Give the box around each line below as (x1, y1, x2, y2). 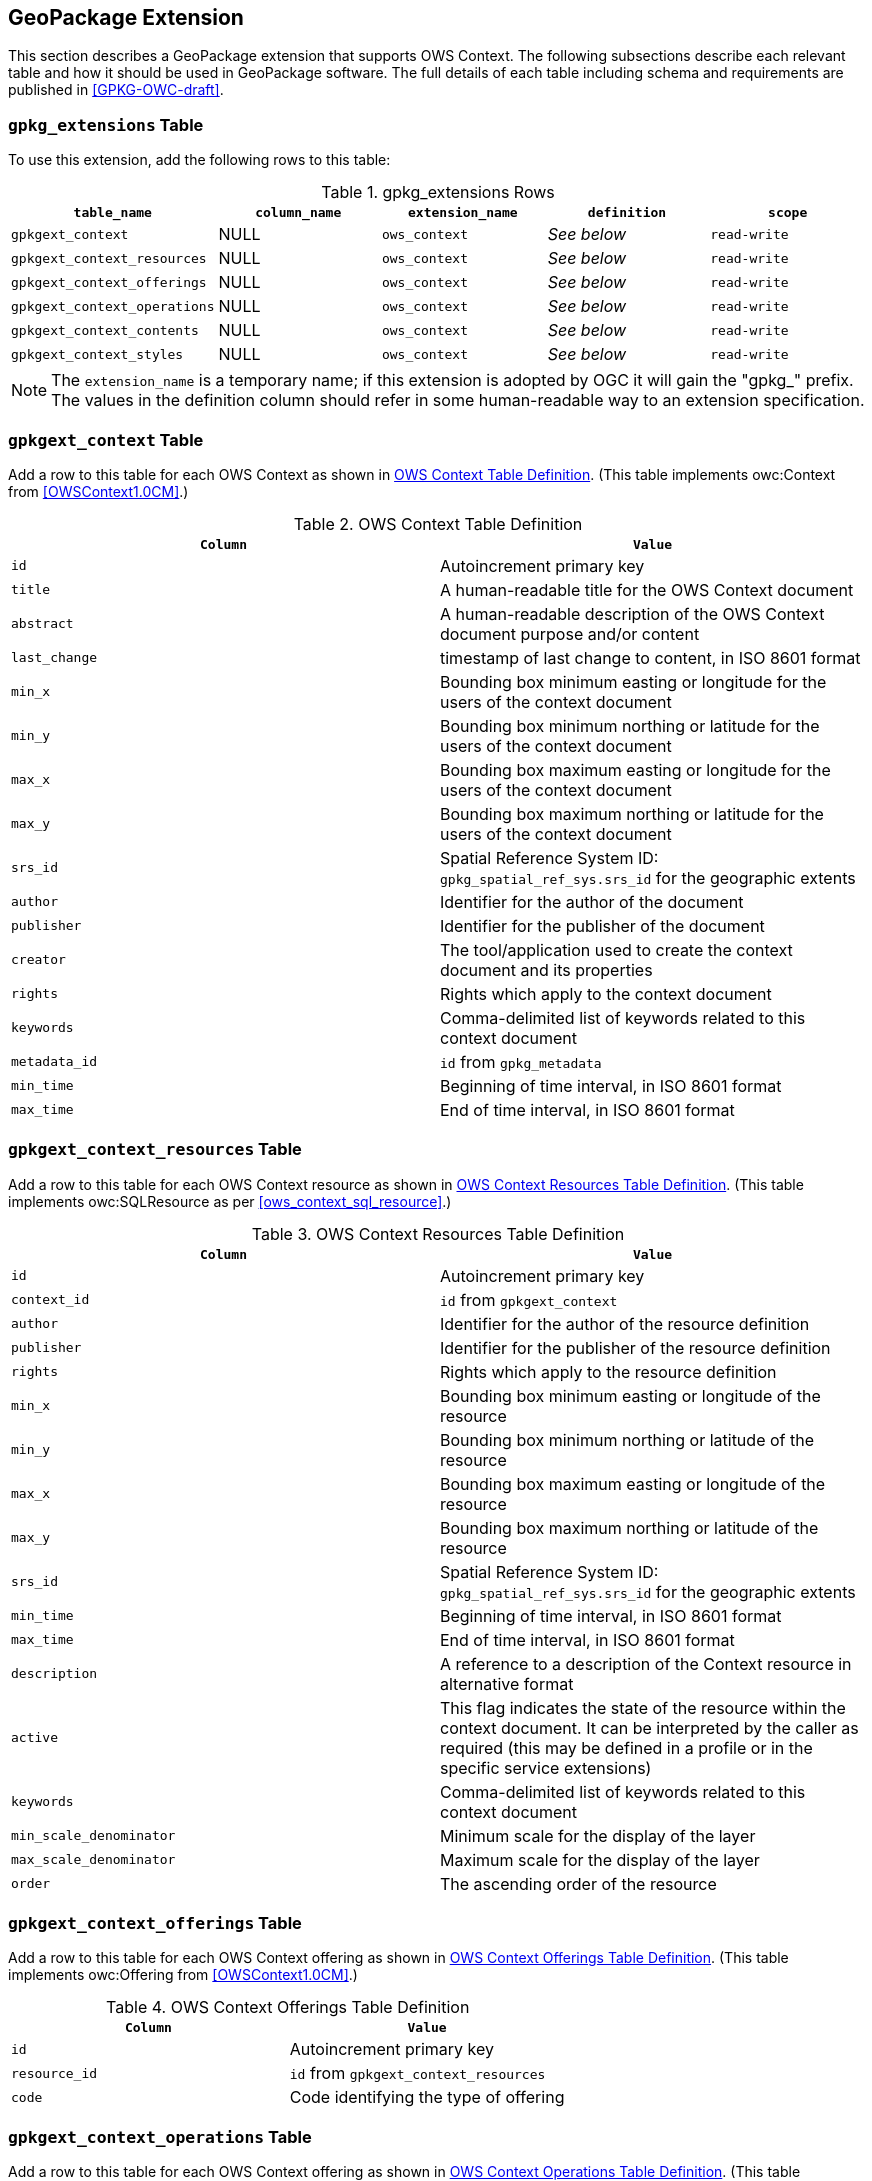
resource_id (11, 2065, 98, 2081)
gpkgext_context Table (8, 429, 204, 450)
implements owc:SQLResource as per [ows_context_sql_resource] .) (8, 1192, 452, 1210)
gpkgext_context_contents (11, 322, 199, 338)
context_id (11, 1292, 90, 1308)
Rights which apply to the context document (440, 983, 772, 1004)
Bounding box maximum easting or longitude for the (440, 759, 831, 780)
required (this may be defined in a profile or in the (440, 1737, 813, 1758)
